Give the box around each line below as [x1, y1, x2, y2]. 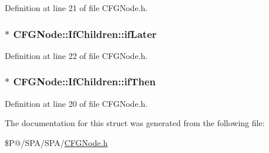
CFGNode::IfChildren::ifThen [13, 74, 156, 89]
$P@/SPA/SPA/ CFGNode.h [5, 136, 108, 148]
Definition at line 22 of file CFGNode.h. [5, 49, 148, 61]
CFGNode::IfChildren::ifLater [13, 26, 157, 41]
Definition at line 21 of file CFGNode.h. [5, 2, 148, 13]
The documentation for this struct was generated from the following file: [5, 117, 265, 129]
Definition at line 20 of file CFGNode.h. [5, 97, 148, 109]
